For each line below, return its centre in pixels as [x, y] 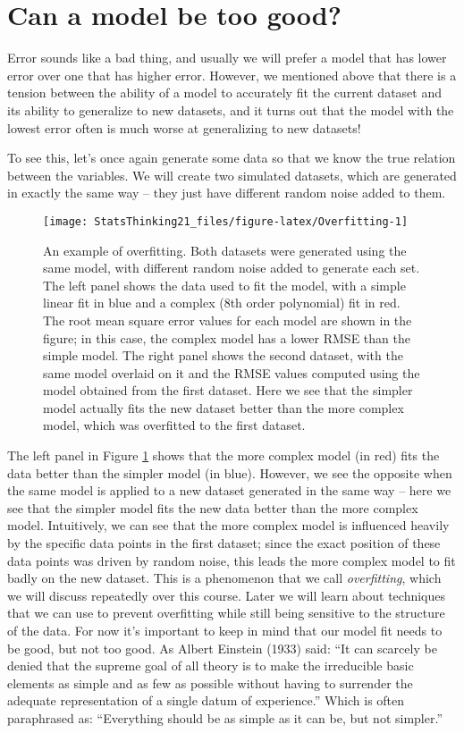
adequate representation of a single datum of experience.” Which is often [206, 700]
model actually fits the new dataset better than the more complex [224, 407]
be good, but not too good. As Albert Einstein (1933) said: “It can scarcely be [222, 648]
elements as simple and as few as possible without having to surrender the [210, 682]
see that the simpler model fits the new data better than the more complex [213, 507]
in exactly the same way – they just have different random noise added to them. [227, 193]
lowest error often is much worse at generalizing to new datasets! [184, 127]
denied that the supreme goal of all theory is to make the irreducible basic [211, 666]
